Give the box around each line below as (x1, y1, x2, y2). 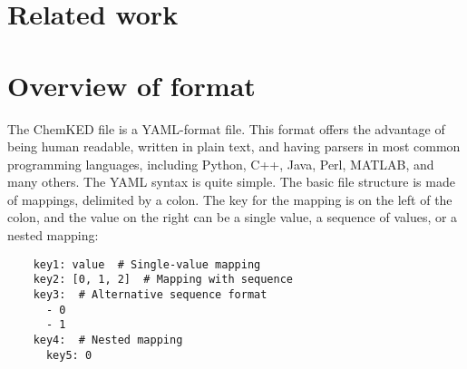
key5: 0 (45, 348, 92, 362)
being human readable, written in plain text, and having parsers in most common (7, 137, 461, 156)
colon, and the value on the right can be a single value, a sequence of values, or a (7, 208, 458, 227)
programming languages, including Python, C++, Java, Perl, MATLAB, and (7, 154, 434, 173)
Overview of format (7, 66, 256, 103)
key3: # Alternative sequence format (33, 287, 268, 301)
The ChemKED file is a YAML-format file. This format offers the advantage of (7, 119, 445, 138)
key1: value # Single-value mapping (33, 257, 261, 271)
